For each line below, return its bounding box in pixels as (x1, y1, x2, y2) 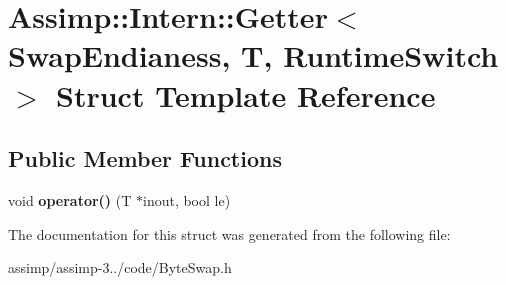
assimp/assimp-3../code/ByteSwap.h (8, 257, 232, 278)
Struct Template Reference (56, 74, 436, 115)
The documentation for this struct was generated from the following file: (8, 223, 451, 244)
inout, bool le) (142, 189, 231, 210)
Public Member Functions (8, 143, 282, 174)
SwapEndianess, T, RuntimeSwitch (8, 35, 499, 76)
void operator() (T (8, 189, 132, 210)
